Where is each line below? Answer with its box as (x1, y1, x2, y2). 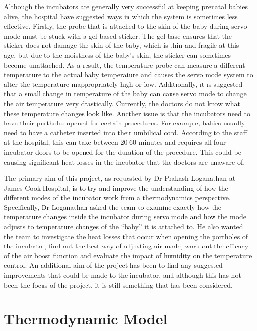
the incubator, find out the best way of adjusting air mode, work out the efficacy (4, 241, 249, 251)
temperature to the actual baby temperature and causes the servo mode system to (4, 69, 253, 80)
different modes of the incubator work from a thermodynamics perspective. (4, 192, 231, 203)
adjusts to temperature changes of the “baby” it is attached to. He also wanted (4, 221, 243, 232)
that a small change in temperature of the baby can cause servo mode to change (4, 88, 247, 99)
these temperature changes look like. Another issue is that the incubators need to (4, 108, 250, 118)
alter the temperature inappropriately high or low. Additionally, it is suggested (4, 79, 243, 89)
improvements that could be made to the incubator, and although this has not (4, 270, 241, 280)
